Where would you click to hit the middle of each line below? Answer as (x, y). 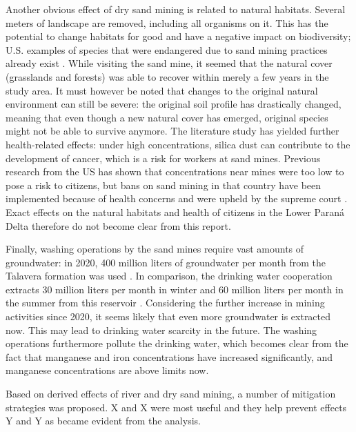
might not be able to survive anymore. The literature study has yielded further (172, 131)
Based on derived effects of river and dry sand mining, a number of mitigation (171, 394)
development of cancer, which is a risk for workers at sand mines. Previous (163, 158)
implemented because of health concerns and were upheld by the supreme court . (177, 198)
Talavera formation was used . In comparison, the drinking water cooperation (169, 276)
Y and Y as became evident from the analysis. (103, 421)
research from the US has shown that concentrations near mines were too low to (175, 171)
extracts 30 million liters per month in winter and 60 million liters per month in (175, 289)
